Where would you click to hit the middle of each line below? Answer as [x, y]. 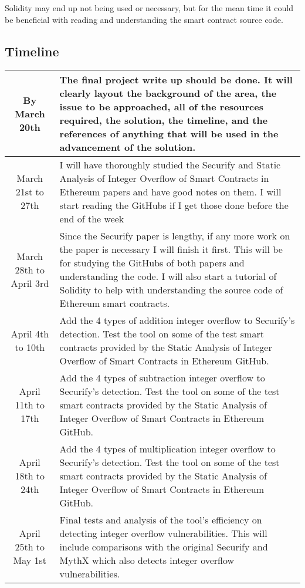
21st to [30, 192]
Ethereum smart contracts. [115, 303]
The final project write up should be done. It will [176, 80]
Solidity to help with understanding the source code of [171, 290]
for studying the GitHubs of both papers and [152, 263]
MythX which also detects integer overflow [147, 560]
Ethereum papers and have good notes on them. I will [170, 192]
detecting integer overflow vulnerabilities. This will [163, 533]
